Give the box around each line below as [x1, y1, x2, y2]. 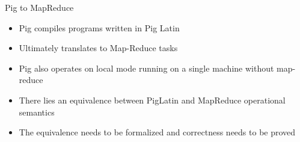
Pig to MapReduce [5, 1, 74, 13]
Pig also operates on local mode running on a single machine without [19, 61, 274, 74]
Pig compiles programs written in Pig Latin [19, 21, 180, 34]
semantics [19, 105, 55, 118]
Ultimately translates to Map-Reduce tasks [19, 42, 178, 54]
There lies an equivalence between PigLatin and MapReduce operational [19, 93, 286, 106]
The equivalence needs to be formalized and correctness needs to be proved [19, 126, 296, 138]
